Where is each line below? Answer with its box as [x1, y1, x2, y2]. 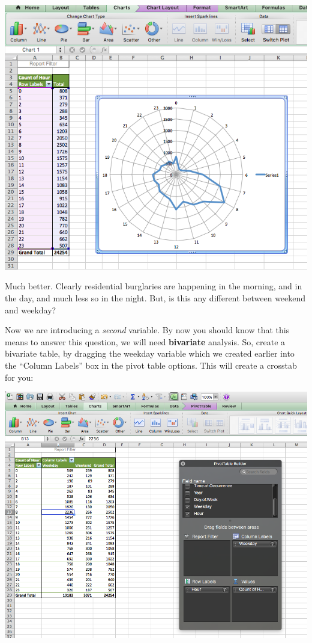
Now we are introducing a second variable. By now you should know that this [5, 324, 290, 336]
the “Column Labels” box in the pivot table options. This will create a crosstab [5, 359, 297, 372]
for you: [5, 371, 34, 383]
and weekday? [5, 303, 56, 316]
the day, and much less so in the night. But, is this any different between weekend [5, 292, 306, 304]
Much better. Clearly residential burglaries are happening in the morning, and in [5, 280, 302, 292]
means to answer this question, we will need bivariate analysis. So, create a [5, 335, 286, 348]
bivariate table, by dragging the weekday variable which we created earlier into [5, 347, 295, 360]
